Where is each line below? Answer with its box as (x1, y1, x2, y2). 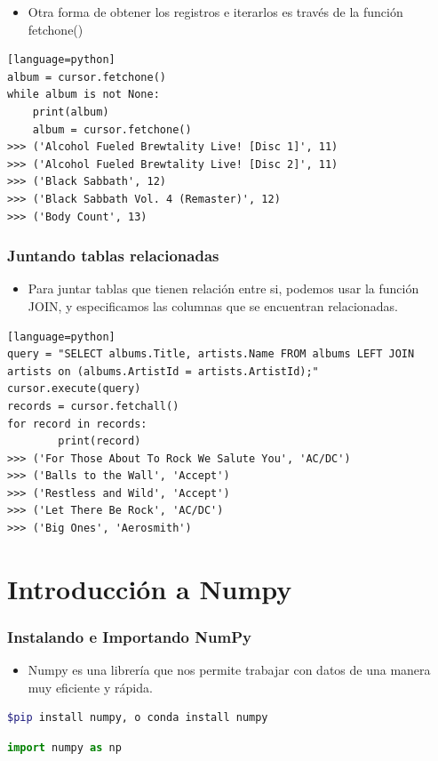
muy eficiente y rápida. (28, 677, 153, 696)
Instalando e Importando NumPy (7, 625, 251, 647)
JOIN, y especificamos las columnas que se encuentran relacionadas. (28, 296, 398, 315)
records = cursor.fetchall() (7, 399, 179, 413)
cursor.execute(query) (7, 382, 141, 396)
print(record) (58, 435, 141, 448)
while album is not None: (7, 88, 160, 101)
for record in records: (7, 417, 147, 430)
